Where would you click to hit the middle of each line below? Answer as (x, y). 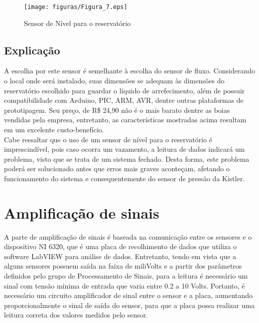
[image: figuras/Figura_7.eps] (76, 7)
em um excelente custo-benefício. (54, 130)
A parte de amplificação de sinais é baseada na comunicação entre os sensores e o (128, 236)
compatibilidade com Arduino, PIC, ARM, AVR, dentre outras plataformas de (124, 100)
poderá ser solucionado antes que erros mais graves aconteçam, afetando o (117, 168)
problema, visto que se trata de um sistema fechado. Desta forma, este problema (127, 159)
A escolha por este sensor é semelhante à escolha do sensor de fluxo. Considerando (129, 71)
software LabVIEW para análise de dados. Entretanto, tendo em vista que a (120, 256)
